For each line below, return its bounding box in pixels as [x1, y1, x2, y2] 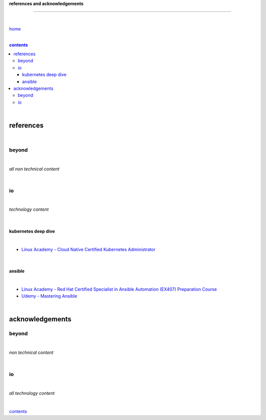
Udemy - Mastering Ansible [21, 293, 77, 299]
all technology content [9, 390, 55, 396]
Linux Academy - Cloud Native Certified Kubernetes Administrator [21, 246, 156, 252]
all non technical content [9, 166, 60, 172]
